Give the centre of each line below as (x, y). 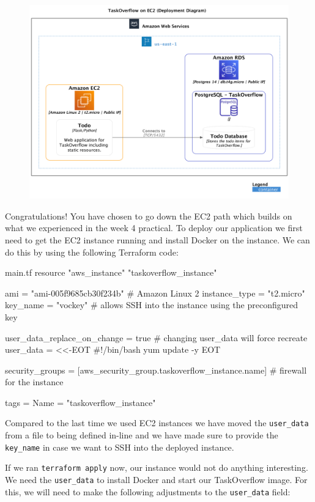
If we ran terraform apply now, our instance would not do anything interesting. (157, 467)
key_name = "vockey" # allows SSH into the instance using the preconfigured (151, 305)
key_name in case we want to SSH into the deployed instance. (120, 447)
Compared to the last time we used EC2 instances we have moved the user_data (157, 423)
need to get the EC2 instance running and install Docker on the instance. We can (157, 239)
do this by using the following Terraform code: (92, 252)
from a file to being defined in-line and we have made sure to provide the (142, 435)
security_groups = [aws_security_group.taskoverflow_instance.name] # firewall (156, 370)
